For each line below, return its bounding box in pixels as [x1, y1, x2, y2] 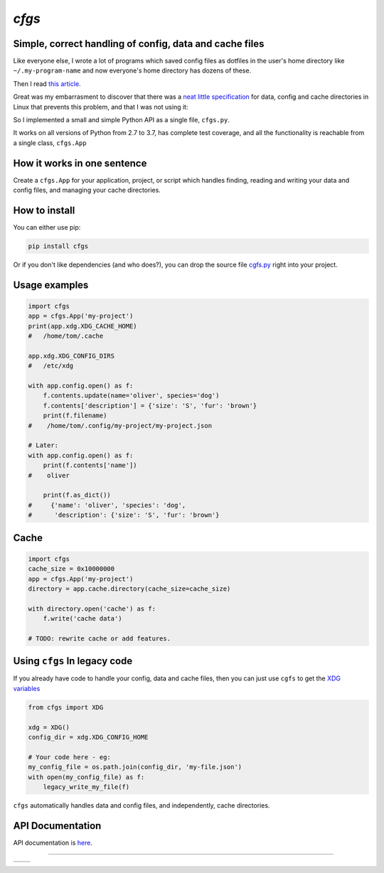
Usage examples [13, 279, 89, 291]
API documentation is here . [13, 838, 92, 847]
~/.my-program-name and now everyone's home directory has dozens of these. [13, 66, 252, 75]
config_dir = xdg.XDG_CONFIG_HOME [28, 733, 149, 741]
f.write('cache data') [43, 615, 122, 623]
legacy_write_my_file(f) [43, 783, 130, 791]
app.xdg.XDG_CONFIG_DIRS [28, 352, 115, 360]
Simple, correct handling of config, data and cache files [13, 38, 265, 50]
